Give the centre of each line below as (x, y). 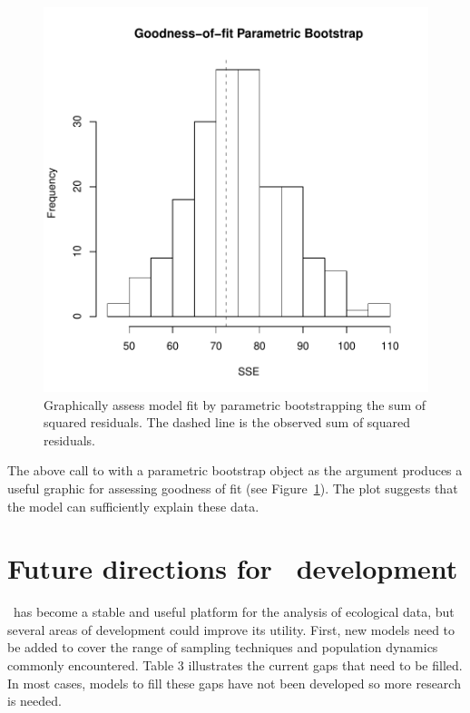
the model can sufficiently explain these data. (133, 506)
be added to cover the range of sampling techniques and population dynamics (223, 647)
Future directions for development (233, 568)
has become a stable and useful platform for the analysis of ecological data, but (234, 612)
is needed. (34, 701)
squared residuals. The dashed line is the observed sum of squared (227, 422)
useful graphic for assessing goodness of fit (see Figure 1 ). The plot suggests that (233, 488)
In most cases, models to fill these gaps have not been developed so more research (234, 683)
